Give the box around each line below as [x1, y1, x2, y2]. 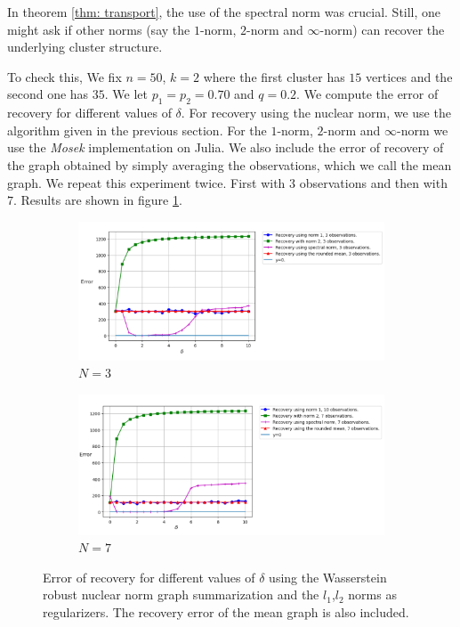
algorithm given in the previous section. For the [7, 120, 267, 139]
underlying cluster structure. [7, 37, 163, 56]
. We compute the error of [296, 85, 439, 103]
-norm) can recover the [319, 20, 445, 38]
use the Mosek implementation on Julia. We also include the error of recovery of [7, 138, 444, 157]
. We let [104, 85, 149, 103]
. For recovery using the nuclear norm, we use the [181, 103, 451, 122]
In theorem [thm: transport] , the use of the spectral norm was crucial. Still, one [7, 3, 441, 20]
